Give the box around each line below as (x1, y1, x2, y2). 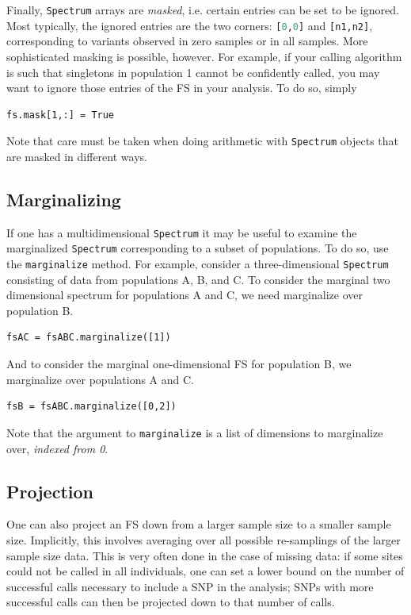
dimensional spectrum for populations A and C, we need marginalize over (6, 286, 363, 303)
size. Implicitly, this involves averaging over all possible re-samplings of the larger (6, 531, 401, 548)
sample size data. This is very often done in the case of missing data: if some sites (6, 547, 403, 563)
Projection (6, 479, 93, 503)
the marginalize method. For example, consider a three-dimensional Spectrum (6, 256, 389, 272)
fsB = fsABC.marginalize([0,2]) (6, 401, 177, 413)
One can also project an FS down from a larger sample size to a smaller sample (6, 516, 391, 532)
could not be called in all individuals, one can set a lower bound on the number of (6, 563, 405, 579)
